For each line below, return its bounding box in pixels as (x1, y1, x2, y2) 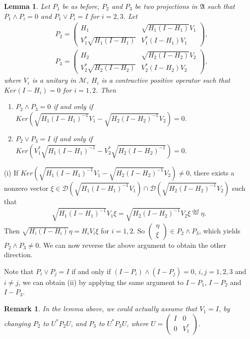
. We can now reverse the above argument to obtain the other (39, 239, 227, 250)
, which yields (199, 225, 241, 235)
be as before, (62, 1, 100, 11)
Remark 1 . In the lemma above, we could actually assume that (4, 303, 197, 314)
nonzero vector (4, 182, 49, 193)
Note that (4, 266, 34, 276)
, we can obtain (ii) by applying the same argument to (18, 277, 184, 287)
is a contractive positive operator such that (101, 75, 230, 85)
